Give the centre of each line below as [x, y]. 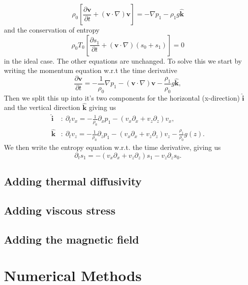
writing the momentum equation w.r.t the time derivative [91, 70]
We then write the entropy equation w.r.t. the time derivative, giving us [112, 147]
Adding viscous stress [60, 210]
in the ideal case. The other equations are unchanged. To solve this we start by [123, 60]
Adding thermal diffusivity [73, 181]
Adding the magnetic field [72, 239]
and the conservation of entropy [52, 30]
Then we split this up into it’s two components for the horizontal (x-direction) [122, 97]
